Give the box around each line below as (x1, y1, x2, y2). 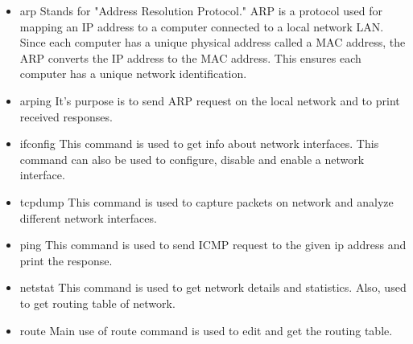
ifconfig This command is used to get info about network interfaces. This (19, 135, 379, 152)
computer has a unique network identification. (19, 65, 247, 82)
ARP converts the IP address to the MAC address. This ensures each (19, 49, 361, 66)
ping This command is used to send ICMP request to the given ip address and (19, 236, 407, 253)
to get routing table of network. (19, 294, 176, 311)
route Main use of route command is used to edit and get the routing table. (19, 321, 393, 338)
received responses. (19, 108, 113, 125)
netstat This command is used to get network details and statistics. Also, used (19, 279, 407, 296)
